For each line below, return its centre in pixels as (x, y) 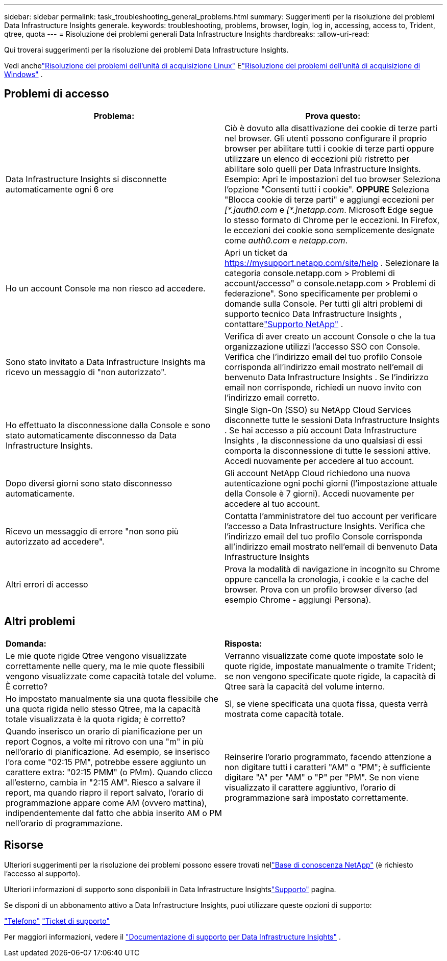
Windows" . (23, 74)
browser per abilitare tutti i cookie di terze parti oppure (329, 148)
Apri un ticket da (256, 252)
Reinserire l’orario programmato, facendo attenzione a (328, 757)
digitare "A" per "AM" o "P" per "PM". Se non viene (322, 777)
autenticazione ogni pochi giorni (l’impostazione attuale (331, 483)
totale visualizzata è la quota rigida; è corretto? (96, 719)
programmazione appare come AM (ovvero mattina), (106, 803)
